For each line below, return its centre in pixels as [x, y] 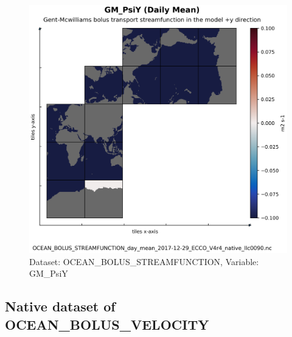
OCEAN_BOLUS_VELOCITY [107, 324]
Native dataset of [60, 306]
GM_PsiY [49, 273]
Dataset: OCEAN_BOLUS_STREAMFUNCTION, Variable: [144, 261]
